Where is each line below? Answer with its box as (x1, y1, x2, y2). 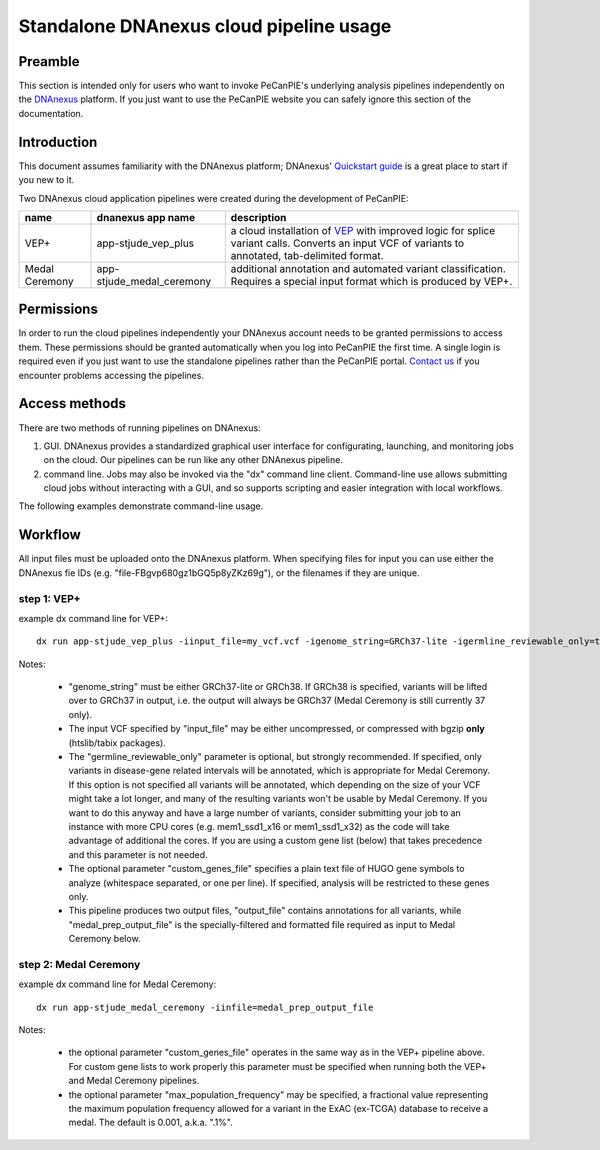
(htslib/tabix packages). (68, 736, 167, 749)
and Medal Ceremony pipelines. (68, 1075, 200, 1087)
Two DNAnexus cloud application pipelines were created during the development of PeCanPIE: (18, 192, 409, 204)
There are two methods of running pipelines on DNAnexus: (18, 421, 261, 434)
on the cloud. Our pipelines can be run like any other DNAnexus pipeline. (43, 454, 344, 466)
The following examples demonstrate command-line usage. (18, 500, 264, 512)
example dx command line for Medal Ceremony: (18, 978, 217, 990)
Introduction (18, 133, 98, 150)
